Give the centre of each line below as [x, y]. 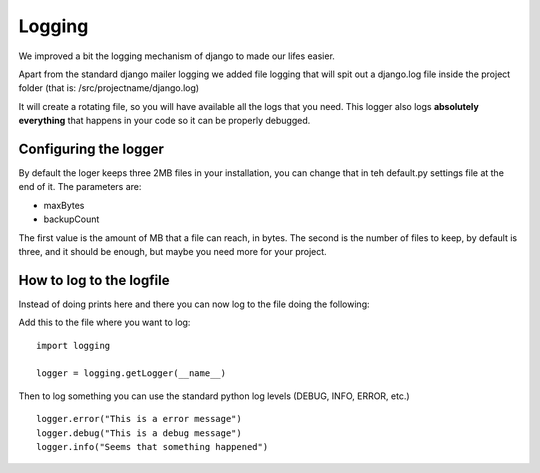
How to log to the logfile [94, 280]
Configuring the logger [91, 148]
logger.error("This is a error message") [139, 419]
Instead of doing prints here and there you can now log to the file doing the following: [194, 304]
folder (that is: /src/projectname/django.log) [109, 88]
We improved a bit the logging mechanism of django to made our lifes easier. [176, 56]
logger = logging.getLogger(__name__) [131, 373]
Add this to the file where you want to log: [104, 322]
